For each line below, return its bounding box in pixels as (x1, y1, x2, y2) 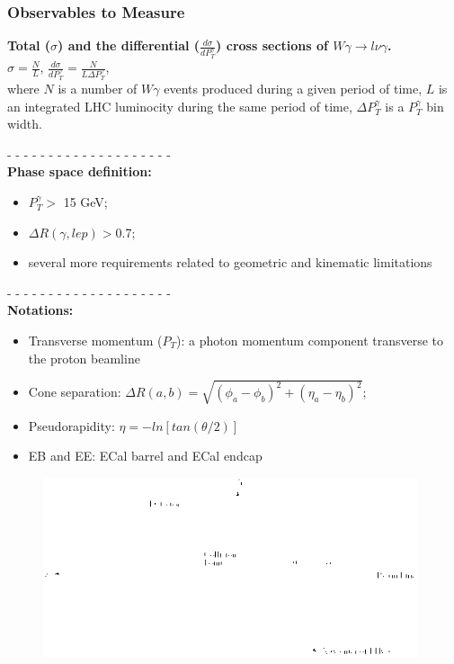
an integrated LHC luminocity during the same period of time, (7, 96, 352, 115)
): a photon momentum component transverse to (176, 330, 444, 349)
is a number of (58, 78, 138, 97)
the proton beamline (28, 348, 140, 367)
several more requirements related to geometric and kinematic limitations (28, 253, 432, 272)
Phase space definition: (7, 162, 152, 181)
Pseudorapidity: (28, 416, 115, 435)
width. (7, 114, 42, 133)
